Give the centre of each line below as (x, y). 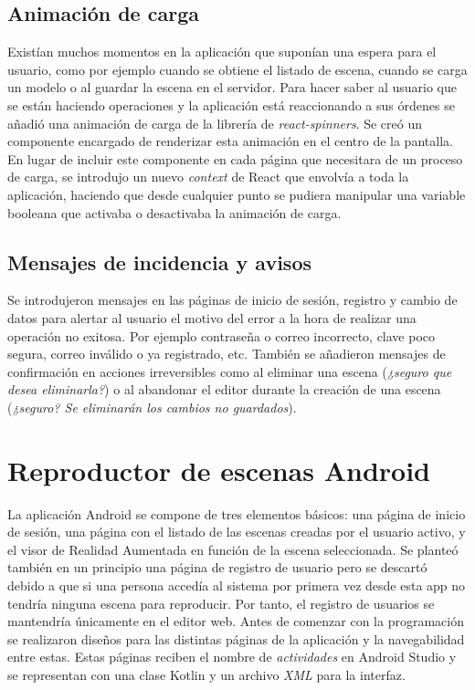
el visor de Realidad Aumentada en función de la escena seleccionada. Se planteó (233, 549)
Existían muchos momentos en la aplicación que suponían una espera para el (222, 52)
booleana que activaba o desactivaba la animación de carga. (174, 212)
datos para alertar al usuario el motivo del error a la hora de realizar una (212, 317)
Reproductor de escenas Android (219, 470)
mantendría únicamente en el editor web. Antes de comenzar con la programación (236, 621)
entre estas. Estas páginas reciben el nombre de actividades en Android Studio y (232, 657)
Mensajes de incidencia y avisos (160, 261)
